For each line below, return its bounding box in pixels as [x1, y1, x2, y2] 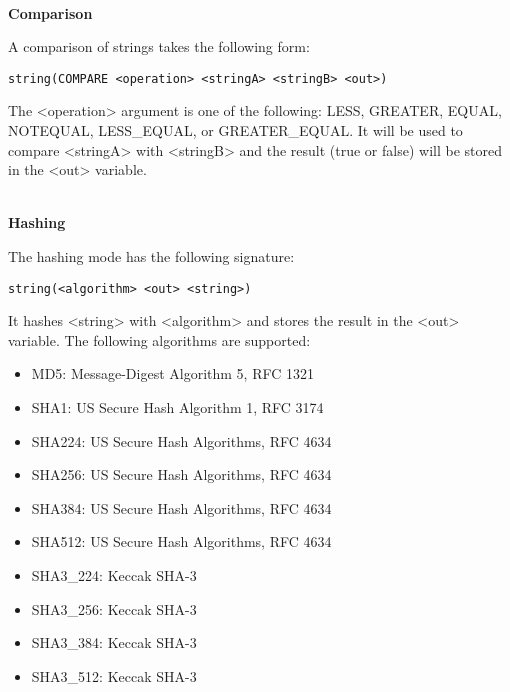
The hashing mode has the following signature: [8, 246, 295, 266]
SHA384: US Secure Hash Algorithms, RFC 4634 [31, 497, 332, 518]
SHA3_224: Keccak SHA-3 [31, 565, 197, 585]
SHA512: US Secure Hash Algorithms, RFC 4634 [31, 531, 332, 552]
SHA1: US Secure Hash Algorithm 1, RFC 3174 [31, 397, 324, 418]
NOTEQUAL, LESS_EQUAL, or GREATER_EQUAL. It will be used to [8, 120, 463, 141]
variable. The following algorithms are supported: [8, 329, 311, 350]
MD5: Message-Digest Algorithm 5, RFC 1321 [31, 363, 314, 384]
